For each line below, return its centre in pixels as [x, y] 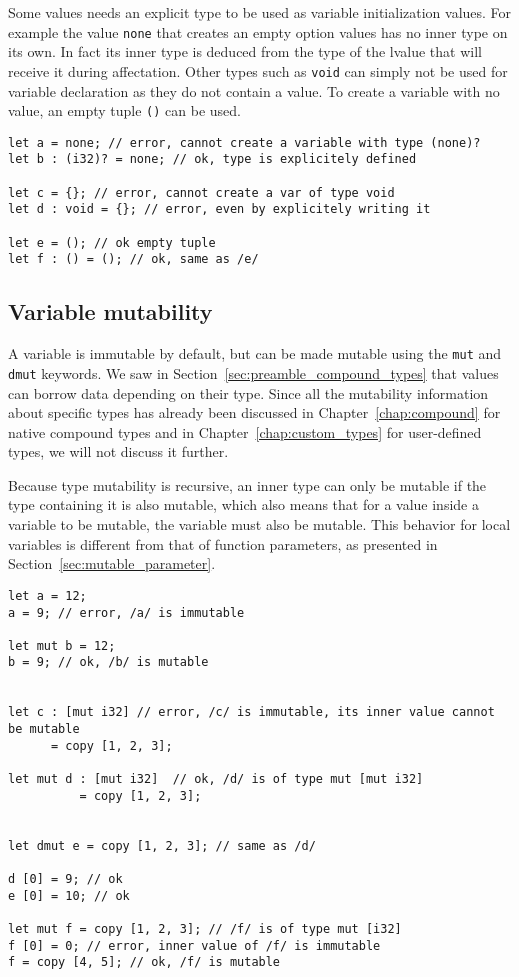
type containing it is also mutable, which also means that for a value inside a [243, 504]
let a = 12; [47, 595]
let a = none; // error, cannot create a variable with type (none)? [244, 142]
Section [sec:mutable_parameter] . [112, 563]
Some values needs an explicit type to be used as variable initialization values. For [260, 12]
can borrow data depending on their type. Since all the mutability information [248, 392]
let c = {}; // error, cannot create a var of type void [201, 192]
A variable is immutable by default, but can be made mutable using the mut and [255, 353]
